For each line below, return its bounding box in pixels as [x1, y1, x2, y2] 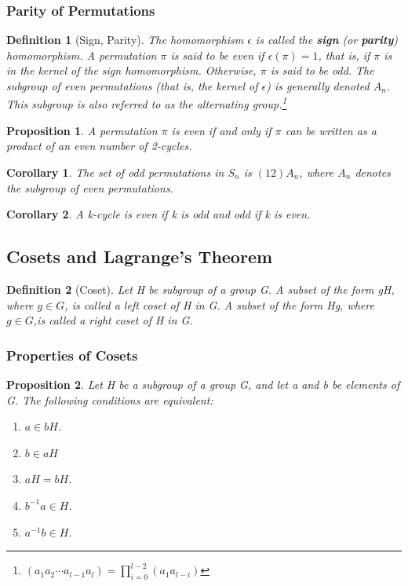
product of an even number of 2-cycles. [6, 137, 192, 154]
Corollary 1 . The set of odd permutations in [6, 164, 224, 181]
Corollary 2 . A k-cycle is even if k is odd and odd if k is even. [6, 206, 311, 222]
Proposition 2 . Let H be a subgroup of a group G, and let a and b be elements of [6, 376, 400, 393]
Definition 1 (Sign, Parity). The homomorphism [6, 31, 244, 48]
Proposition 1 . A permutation [6, 122, 158, 138]
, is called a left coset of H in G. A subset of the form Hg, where [64, 296, 374, 313]
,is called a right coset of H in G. [33, 312, 193, 328]
